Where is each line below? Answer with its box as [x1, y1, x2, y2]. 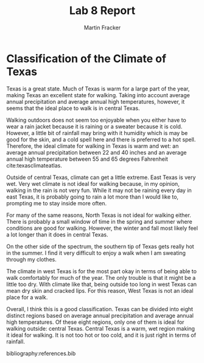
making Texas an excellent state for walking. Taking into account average [6, 91, 190, 98]
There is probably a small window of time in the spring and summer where [6, 218, 193, 225]
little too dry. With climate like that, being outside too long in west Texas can [6, 280, 197, 288]
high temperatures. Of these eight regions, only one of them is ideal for [6, 318, 185, 326]
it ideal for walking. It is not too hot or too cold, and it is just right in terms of [6, 331, 197, 339]
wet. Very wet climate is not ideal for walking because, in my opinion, [6, 180, 180, 187]
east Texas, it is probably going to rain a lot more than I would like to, [6, 193, 178, 200]
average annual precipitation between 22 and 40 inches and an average [6, 148, 187, 156]
